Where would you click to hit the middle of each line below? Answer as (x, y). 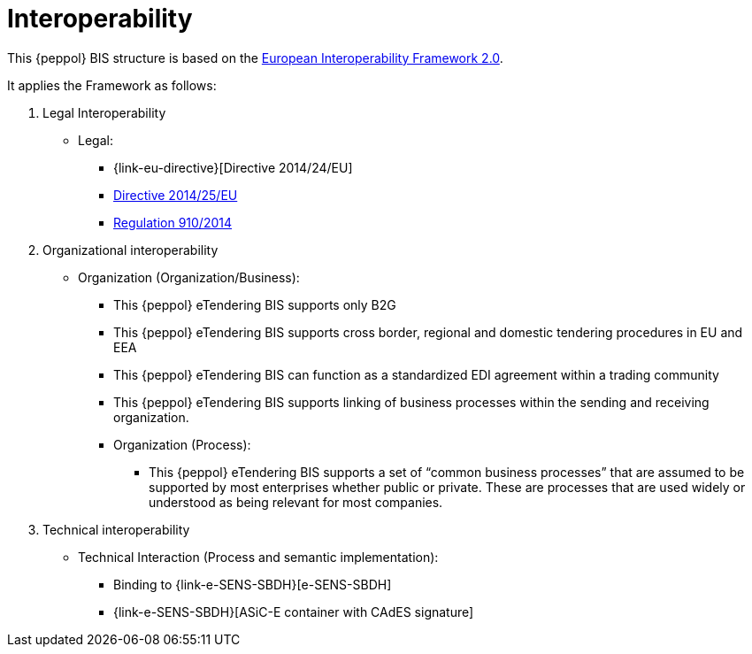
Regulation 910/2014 (173, 222)
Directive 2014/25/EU (176, 195)
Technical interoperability (116, 529)
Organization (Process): (182, 444)
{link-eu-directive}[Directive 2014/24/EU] (233, 167)
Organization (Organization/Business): (189, 277)
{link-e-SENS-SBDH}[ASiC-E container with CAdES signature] (294, 612)
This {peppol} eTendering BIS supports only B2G (255, 304)
